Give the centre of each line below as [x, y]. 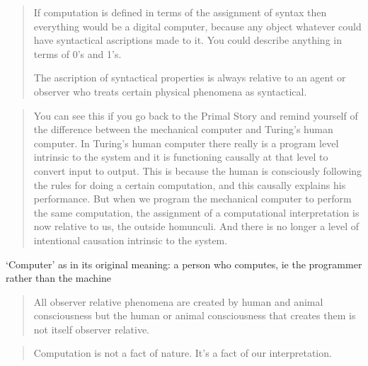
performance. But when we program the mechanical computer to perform [192, 199]
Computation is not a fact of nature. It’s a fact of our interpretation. [183, 353]
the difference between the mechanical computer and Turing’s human [183, 129]
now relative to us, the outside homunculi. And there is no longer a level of [196, 226]
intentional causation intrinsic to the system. [131, 240]
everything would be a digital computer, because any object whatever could [197, 26]
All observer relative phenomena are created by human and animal [178, 301]
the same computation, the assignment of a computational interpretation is [196, 212]
